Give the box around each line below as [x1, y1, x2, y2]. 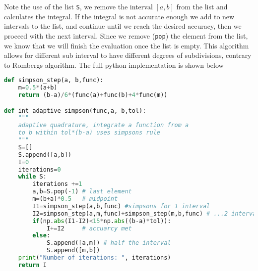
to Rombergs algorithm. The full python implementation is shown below [4, 59, 224, 70]
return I [18, 261, 47, 269]
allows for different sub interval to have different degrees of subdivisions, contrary [4, 50, 252, 60]
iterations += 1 [32, 181, 82, 188]
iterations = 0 [18, 166, 61, 173]
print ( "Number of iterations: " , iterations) [18, 254, 171, 262]
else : [32, 232, 51, 239]
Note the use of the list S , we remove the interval [4, 1, 153, 11]
